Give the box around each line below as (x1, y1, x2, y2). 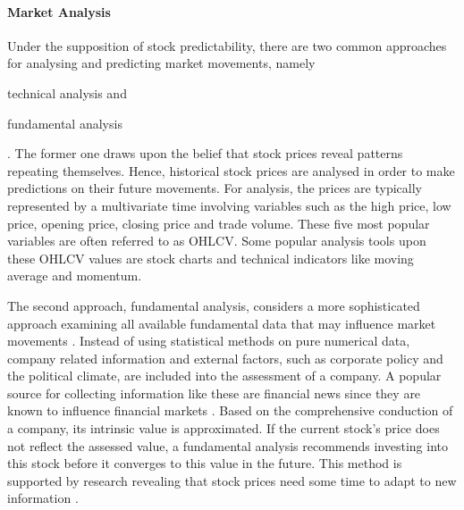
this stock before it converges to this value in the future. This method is (7, 454, 402, 472)
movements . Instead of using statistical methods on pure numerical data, (7, 331, 410, 350)
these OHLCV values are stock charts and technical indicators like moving (7, 248, 414, 267)
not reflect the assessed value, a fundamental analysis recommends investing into (7, 436, 448, 455)
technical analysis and (7, 83, 127, 102)
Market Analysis (7, 2, 111, 21)
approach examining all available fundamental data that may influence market (7, 314, 436, 332)
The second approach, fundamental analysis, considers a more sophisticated (7, 296, 420, 314)
